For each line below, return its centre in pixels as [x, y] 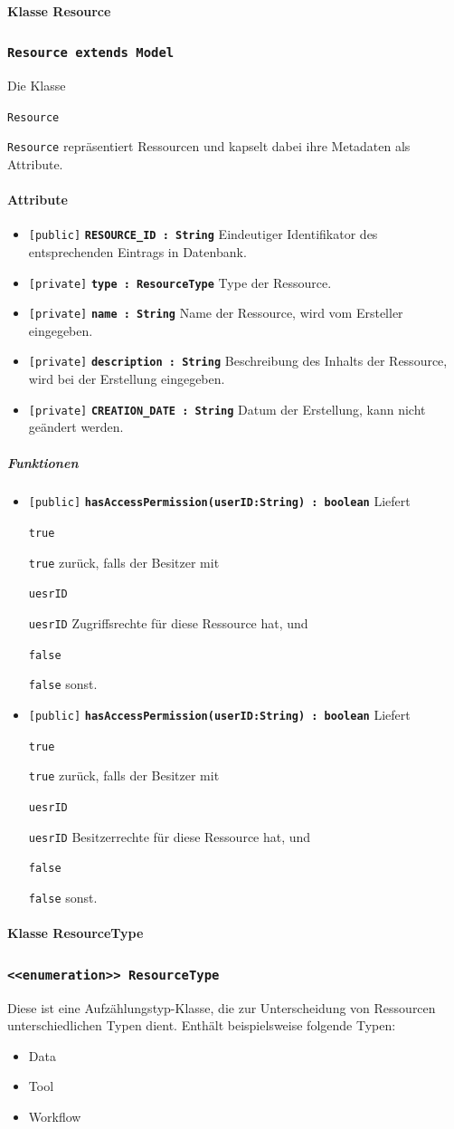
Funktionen [43, 462]
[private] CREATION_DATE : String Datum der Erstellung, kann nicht [227, 409]
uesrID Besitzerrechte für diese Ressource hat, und [170, 836]
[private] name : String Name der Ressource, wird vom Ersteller [216, 313]
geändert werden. [76, 427]
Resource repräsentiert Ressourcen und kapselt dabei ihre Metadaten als [209, 146]
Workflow [55, 1117]
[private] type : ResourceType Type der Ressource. [180, 282]
